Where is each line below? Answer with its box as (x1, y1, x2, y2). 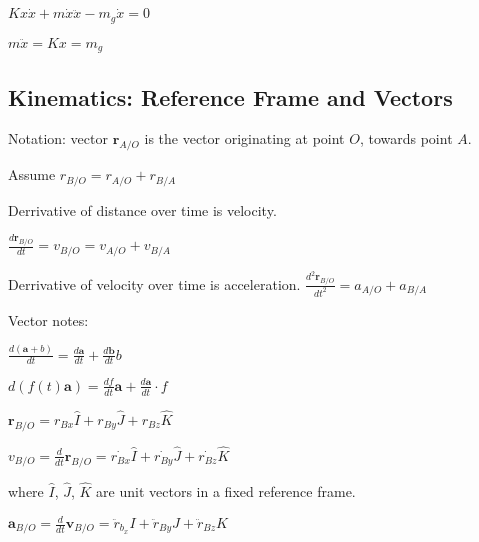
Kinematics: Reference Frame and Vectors (8, 81, 453, 112)
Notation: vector (8, 128, 108, 149)
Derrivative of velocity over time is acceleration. (8, 273, 301, 294)
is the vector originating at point (144, 128, 345, 149)
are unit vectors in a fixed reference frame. (96, 480, 356, 501)
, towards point (359, 128, 453, 149)
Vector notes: (8, 309, 89, 330)
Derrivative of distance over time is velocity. (8, 199, 277, 220)
